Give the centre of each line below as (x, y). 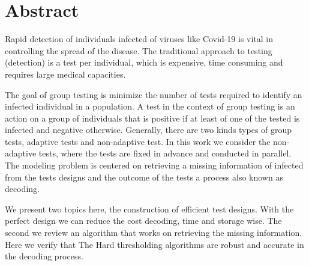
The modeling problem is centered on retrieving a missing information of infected (154, 165)
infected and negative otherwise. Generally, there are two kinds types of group (148, 130)
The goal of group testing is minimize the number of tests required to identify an (154, 94)
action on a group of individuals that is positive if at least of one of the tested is (152, 118)
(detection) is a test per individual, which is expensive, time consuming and (144, 62)
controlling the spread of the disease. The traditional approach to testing (139, 50)
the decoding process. (44, 256)
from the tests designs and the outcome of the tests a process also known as (144, 177)
